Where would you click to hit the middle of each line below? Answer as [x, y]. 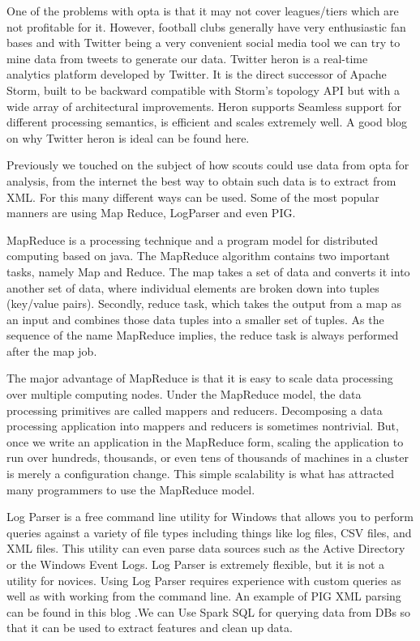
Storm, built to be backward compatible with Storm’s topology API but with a [203, 90]
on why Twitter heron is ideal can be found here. [128, 137]
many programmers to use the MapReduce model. [131, 489]
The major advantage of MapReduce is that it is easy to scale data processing [200, 378]
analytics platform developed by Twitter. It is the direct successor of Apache [197, 74]
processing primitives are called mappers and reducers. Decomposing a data [195, 410]
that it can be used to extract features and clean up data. [150, 628]
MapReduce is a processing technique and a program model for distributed [193, 239]
